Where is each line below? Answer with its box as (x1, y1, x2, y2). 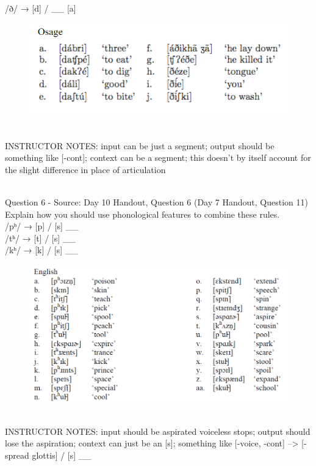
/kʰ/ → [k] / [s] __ (5, 243, 78, 256)
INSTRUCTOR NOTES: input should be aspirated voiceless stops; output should (5, 424, 311, 437)
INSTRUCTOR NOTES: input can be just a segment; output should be (5, 139, 275, 152)
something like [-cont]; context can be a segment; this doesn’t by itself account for (5, 151, 311, 164)
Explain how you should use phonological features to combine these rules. (5, 207, 280, 220)
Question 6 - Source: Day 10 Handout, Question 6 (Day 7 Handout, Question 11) (5, 195, 308, 208)
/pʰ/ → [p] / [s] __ (5, 220, 79, 232)
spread (5, 449, 29, 462)
